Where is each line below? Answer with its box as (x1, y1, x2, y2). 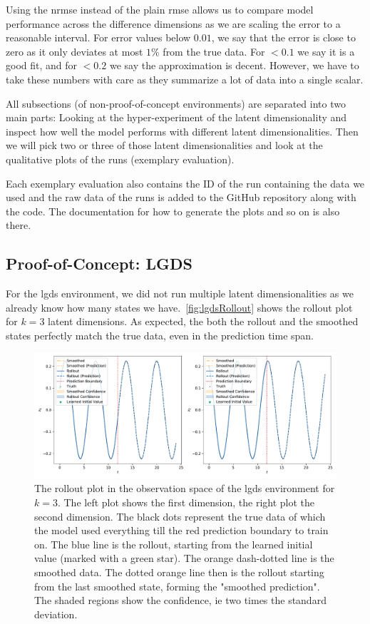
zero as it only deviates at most (6, 44, 143, 58)
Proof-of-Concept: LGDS (6, 252, 192, 275)
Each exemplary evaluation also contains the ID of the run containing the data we (6, 175, 365, 190)
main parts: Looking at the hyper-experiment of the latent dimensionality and (6, 110, 347, 125)
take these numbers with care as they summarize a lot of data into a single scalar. (6, 71, 364, 86)
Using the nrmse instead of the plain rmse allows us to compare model (6, 2, 314, 16)
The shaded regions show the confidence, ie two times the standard (34, 593, 327, 608)
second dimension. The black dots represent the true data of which (34, 508, 326, 523)
